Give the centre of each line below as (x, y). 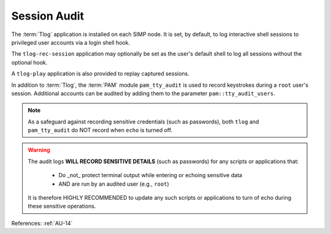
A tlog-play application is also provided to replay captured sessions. (101, 74)
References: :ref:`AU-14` (42, 223)
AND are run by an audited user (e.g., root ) (114, 184)
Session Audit (48, 16)
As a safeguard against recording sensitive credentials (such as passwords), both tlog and (143, 122)
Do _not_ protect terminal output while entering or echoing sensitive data (150, 175)
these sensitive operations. (62, 206)
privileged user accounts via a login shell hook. (71, 42)
